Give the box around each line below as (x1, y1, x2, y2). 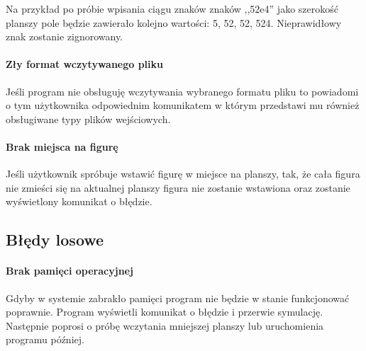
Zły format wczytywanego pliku (6, 57, 163, 71)
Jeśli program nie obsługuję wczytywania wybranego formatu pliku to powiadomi (6, 84, 359, 98)
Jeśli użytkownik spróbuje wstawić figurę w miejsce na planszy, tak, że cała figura (6, 166, 360, 181)
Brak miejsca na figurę (6, 139, 118, 154)
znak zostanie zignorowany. (6, 29, 123, 44)
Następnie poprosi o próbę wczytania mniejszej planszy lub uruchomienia (6, 318, 324, 333)
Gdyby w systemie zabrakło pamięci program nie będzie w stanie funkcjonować (6, 290, 350, 305)
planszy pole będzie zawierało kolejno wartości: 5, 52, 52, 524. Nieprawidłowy (6, 15, 342, 30)
